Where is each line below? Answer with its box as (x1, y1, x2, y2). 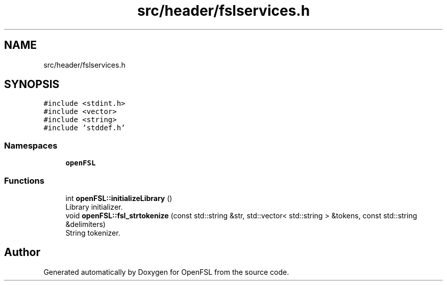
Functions (4, 175, 44, 186)
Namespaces (4, 140, 58, 151)
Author (4, 246, 40, 259)
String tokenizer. (65, 228, 120, 237)
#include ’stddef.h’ (43, 124, 126, 132)
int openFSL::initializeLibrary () (65, 193, 172, 203)
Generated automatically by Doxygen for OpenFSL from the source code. (43, 267, 289, 276)
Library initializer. (65, 202, 123, 211)
